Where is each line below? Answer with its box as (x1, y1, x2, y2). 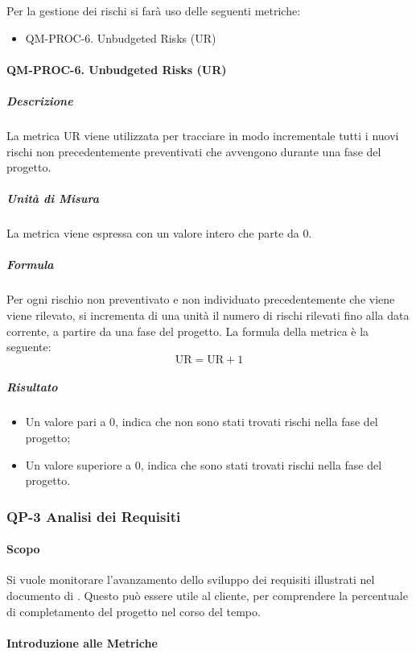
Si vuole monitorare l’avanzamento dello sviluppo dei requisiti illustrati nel (6, 571, 375, 588)
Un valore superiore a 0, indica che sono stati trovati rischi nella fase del (25, 456, 382, 473)
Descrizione (6, 92, 73, 109)
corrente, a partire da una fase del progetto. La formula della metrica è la (6, 322, 369, 339)
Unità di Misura (6, 190, 99, 207)
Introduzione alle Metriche (6, 634, 158, 651)
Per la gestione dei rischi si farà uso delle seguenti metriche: (6, 2, 301, 19)
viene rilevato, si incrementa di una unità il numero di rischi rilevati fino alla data (6, 307, 410, 324)
